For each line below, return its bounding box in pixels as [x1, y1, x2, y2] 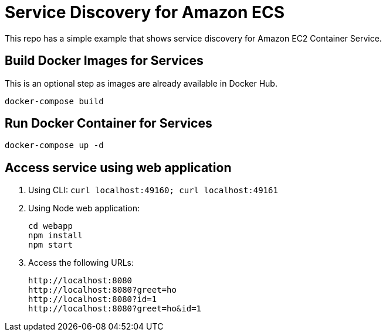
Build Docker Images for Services [5, 53, 204, 68]
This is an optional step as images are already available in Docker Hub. [5, 78, 277, 88]
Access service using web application [5, 160, 232, 175]
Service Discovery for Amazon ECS [5, 2, 285, 22]
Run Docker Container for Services [5, 116, 212, 131]
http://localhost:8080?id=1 [28, 294, 157, 304]
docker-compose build [5, 96, 104, 106]
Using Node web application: [28, 203, 140, 214]
